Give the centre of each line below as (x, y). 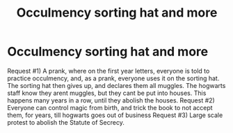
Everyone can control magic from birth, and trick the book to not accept (110, 107)
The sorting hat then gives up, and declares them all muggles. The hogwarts (116, 85)
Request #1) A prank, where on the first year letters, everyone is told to (109, 71)
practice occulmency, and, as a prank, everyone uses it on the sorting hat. (113, 78)
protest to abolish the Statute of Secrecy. (66, 122)
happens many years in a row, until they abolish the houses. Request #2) (111, 100)
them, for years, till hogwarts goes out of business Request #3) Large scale (115, 115)
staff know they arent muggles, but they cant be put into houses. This (107, 93)
